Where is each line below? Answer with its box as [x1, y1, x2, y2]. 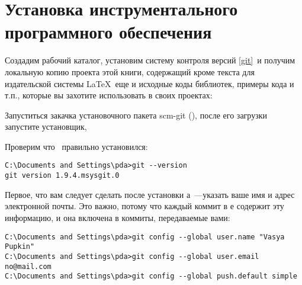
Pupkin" [5, 242, 35, 251]
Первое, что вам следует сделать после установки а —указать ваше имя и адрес [5, 188, 295, 200]
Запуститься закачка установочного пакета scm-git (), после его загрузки [5, 108, 267, 121]
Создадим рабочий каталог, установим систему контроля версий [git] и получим [5, 54, 295, 66]
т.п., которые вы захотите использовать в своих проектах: [5, 89, 213, 101]
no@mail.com [5, 262, 52, 271]
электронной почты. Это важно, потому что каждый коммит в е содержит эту [5, 200, 284, 212]
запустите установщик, [5, 120, 87, 133]
